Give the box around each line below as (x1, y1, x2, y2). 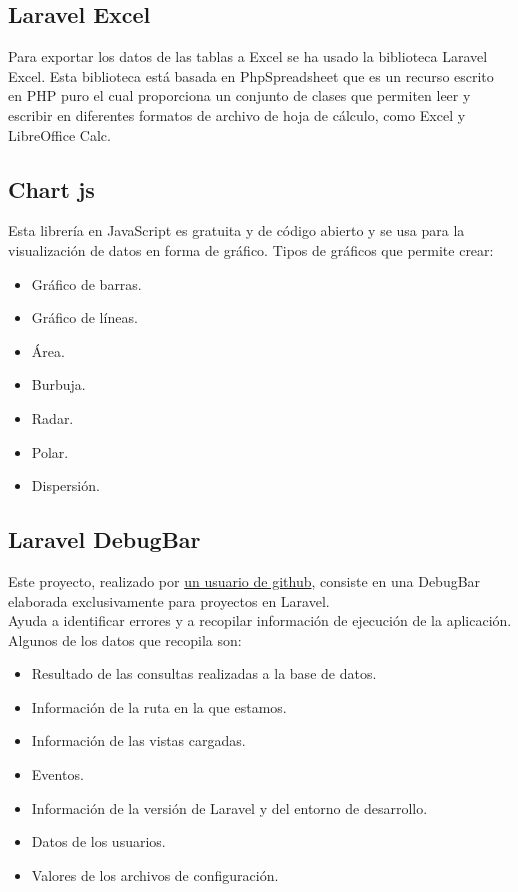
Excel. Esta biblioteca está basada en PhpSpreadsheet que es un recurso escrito (8, 65, 494, 86)
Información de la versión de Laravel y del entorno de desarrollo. (31, 797, 428, 818)
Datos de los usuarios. (31, 831, 166, 852)
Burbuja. (31, 374, 86, 395)
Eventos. (31, 764, 84, 785)
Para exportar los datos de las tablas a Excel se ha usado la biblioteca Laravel (8, 46, 488, 67)
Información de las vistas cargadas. (31, 730, 246, 751)
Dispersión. (31, 475, 100, 496)
